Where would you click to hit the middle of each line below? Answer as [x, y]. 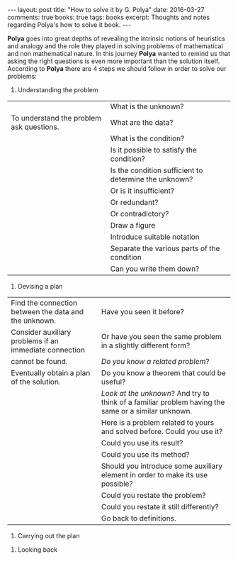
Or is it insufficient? [142, 191]
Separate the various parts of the [165, 248]
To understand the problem [56, 118]
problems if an [35, 341]
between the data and [47, 312]
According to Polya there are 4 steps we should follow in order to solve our [117, 68]
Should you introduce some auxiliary [162, 466]
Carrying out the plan [49, 536]
